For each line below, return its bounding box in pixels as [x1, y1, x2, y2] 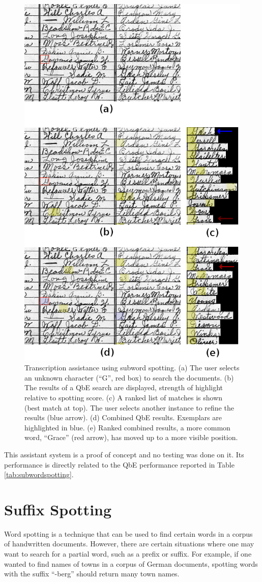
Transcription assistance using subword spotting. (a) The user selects [24, 362, 240, 373]
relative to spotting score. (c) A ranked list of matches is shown [24, 392, 223, 402]
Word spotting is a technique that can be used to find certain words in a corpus [4, 528, 253, 539]
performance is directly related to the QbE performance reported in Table [4, 459, 235, 470]
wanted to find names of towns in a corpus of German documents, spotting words [4, 558, 258, 569]
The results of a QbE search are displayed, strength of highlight [24, 382, 223, 393]
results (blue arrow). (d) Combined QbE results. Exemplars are [24, 412, 222, 423]
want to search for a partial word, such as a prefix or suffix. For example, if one [4, 548, 252, 559]
